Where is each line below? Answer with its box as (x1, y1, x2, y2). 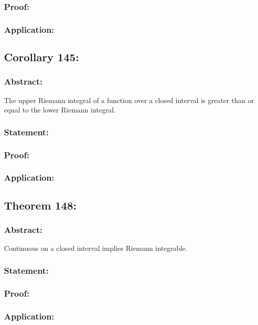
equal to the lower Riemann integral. (4, 105, 116, 115)
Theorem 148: (4, 197, 77, 213)
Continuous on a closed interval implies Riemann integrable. (4, 243, 188, 253)
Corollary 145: (4, 49, 79, 65)
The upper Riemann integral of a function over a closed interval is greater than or (4, 95, 254, 105)
